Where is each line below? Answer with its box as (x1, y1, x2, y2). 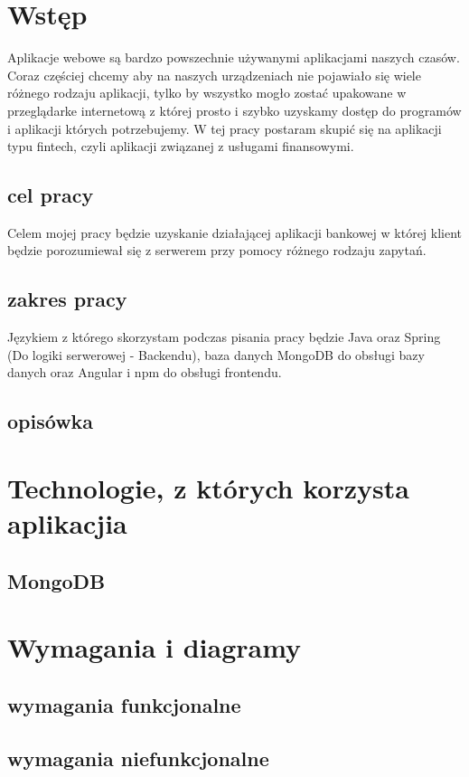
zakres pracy (7, 285, 127, 313)
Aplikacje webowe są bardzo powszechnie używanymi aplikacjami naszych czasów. (7, 48, 460, 67)
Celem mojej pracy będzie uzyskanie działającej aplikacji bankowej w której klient (7, 223, 463, 242)
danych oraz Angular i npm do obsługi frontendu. (7, 363, 282, 382)
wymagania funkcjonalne (7, 690, 241, 718)
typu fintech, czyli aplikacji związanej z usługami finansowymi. (7, 137, 354, 156)
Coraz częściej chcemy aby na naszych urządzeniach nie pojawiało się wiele (7, 65, 421, 84)
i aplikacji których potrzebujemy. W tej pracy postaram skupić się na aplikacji (7, 118, 442, 137)
